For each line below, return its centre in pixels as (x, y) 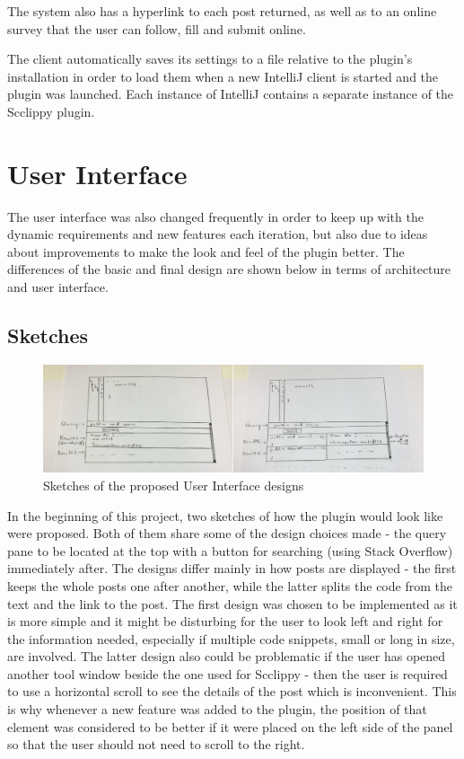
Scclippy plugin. (51, 111)
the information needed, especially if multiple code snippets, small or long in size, (231, 638)
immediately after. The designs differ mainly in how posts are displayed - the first (232, 568)
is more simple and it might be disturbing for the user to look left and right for (225, 621)
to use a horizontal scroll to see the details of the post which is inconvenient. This (232, 691)
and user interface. (58, 287)
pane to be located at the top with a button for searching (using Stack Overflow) (230, 550)
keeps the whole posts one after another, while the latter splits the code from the (230, 585)
